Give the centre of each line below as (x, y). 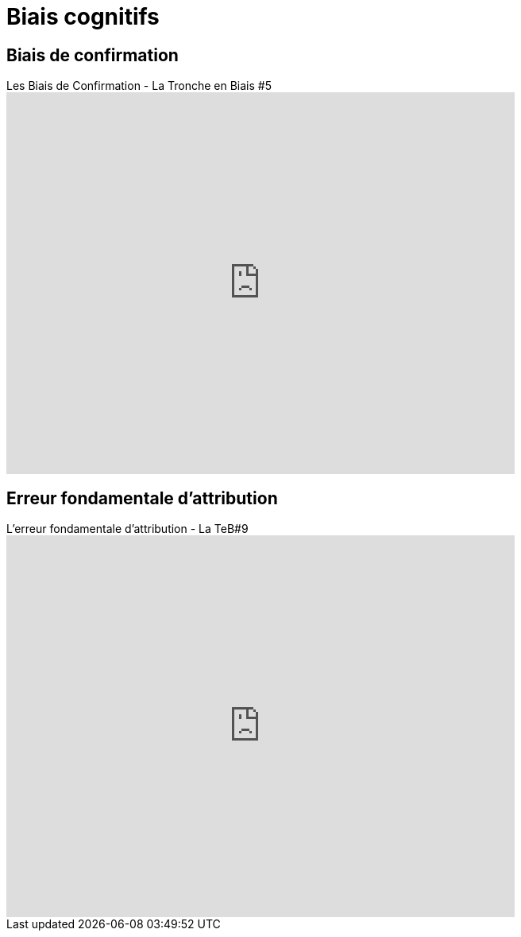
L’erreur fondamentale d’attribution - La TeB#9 (127, 529)
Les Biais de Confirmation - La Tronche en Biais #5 (139, 86)
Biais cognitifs (83, 17)
